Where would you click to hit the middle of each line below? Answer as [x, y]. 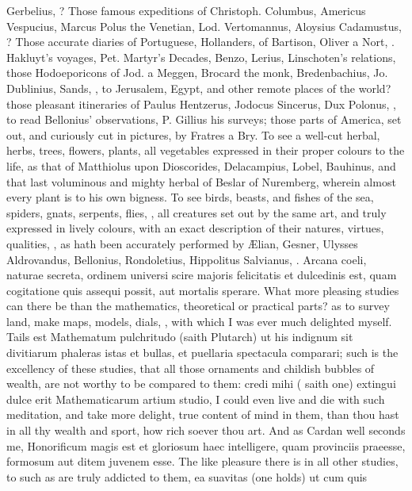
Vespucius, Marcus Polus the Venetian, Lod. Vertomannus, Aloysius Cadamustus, [204, 26]
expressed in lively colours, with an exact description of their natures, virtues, [195, 228]
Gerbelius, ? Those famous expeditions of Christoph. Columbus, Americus [186, 10]
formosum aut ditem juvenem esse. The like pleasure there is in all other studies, [202, 461]
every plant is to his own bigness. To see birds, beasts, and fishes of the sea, [190, 197]
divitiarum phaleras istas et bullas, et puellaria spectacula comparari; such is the [202, 353]
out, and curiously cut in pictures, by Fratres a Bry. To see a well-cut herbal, [193, 134]
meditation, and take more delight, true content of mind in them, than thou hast [203, 414]
